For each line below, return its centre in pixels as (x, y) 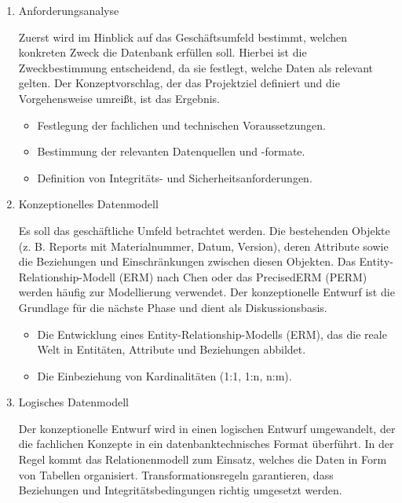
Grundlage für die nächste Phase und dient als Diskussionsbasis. (173, 307)
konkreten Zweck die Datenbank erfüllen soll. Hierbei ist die (163, 52)
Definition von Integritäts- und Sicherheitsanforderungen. (175, 177)
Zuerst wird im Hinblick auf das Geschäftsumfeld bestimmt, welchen (183, 37)
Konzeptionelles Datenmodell (88, 204)
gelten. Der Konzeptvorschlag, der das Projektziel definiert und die (179, 83)
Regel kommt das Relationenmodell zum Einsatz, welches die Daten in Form (203, 459)
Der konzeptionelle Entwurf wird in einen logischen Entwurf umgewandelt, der (207, 428)
